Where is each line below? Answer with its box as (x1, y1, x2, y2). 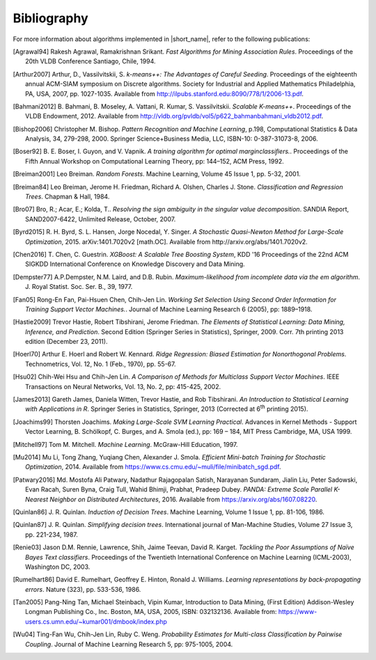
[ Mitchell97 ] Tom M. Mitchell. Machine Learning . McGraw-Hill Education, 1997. (13, 440, 238, 448)
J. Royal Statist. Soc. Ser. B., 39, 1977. (25, 283, 133, 291)
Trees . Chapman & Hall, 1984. (25, 192, 110, 201)
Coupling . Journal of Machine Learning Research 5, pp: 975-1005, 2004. (25, 640, 233, 648)
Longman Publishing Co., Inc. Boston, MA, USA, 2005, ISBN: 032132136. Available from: (25, 608, 277, 616)
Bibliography (13, 10, 88, 26)
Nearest (25, 495, 49, 503)
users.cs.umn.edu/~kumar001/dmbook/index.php (25, 617, 167, 626)
